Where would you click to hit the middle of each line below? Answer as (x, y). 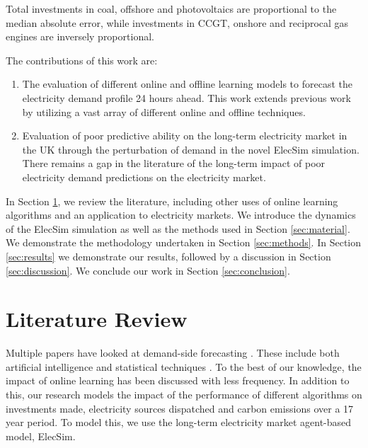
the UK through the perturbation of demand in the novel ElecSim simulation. (191, 149)
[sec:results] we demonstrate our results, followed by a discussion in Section (168, 256)
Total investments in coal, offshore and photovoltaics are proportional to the (171, 8)
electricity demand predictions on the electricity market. (144, 177)
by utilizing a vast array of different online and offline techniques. (164, 111)
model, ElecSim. (41, 436)
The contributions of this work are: (82, 60)
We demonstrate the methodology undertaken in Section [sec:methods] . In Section (184, 242)
